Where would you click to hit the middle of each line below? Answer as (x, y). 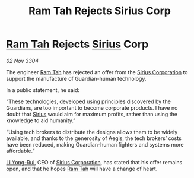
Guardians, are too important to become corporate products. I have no (92, 107)
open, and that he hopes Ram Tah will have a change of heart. (82, 169)
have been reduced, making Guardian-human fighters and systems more (95, 144)
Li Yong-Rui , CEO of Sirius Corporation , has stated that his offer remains (94, 162)
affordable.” (20, 151)
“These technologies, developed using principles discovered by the (88, 101)
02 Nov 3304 (22, 61)
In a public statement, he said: (43, 90)
